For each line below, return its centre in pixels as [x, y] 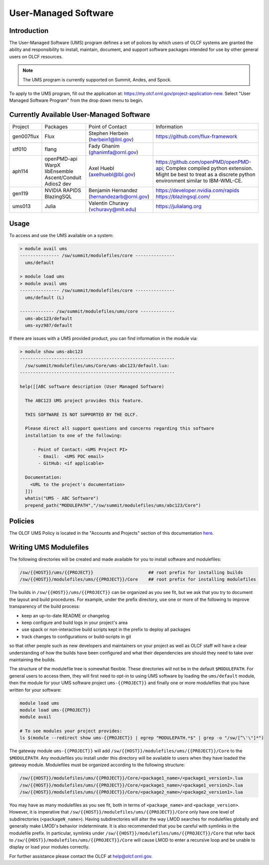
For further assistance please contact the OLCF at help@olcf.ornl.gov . [81, 856]
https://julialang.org [179, 206]
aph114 [20, 171]
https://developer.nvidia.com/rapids [198, 191]
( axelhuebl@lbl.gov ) [112, 175]
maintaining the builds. [32, 659]
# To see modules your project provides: [71, 731]
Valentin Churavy [109, 203]
